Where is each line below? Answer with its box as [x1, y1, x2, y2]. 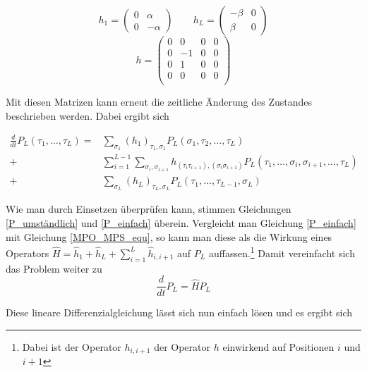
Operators [6, 245, 49, 260]
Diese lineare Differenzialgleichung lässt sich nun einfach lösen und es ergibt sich [6, 305, 353, 320]
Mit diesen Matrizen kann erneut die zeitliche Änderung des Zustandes [6, 94, 313, 109]
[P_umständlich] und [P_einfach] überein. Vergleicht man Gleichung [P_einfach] [6, 215, 356, 230]
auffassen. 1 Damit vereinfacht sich [208, 244, 355, 260]
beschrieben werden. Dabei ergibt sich [6, 108, 169, 123]
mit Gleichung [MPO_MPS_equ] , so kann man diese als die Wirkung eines [6, 229, 332, 244]
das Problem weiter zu [6, 261, 102, 275]
